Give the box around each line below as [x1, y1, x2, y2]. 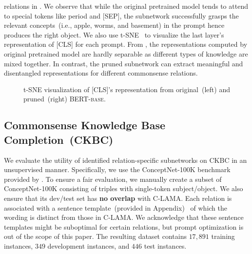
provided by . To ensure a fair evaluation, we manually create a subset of [4, 174, 222, 184]
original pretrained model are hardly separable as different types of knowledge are [4, 48, 248, 59]
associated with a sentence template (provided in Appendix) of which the [4, 202, 227, 213]
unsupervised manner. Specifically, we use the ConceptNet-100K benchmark [4, 164, 231, 175]
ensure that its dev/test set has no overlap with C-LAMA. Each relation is [4, 193, 232, 203]
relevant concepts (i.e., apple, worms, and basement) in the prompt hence [4, 20, 225, 30]
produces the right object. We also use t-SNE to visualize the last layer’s [4, 29, 224, 39]
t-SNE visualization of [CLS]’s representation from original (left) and [23, 84, 230, 94]
